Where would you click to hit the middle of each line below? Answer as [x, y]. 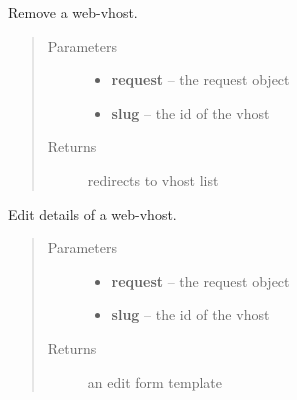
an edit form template [155, 381]
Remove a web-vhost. [73, 12]
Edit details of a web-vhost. [92, 213]
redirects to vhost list [153, 179]
